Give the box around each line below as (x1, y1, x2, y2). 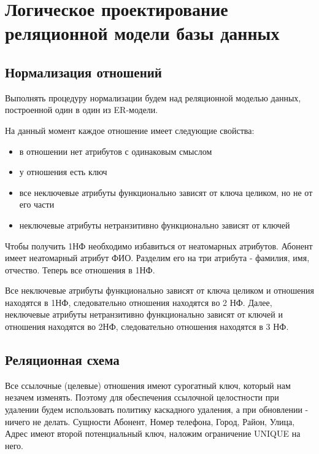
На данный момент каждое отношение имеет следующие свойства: (5, 123, 255, 136)
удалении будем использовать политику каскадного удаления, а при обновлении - (5, 403, 309, 416)
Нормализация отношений (5, 62, 162, 81)
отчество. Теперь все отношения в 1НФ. (5, 263, 155, 276)
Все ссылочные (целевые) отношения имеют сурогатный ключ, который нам (5, 378, 291, 391)
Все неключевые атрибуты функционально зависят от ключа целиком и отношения (5, 284, 314, 297)
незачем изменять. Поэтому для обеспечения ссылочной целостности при (5, 391, 279, 404)
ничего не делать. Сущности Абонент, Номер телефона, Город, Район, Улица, (5, 415, 295, 428)
